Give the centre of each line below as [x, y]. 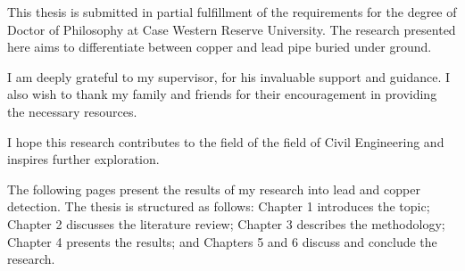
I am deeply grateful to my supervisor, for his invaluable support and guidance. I [228, 76]
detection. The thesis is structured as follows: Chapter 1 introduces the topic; [219, 206]
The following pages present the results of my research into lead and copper [214, 189]
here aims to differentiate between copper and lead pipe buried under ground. [220, 47]
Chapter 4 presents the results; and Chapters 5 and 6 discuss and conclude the [222, 241]
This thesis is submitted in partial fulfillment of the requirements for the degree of [232, 12]
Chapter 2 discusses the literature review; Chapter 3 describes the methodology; [226, 223]
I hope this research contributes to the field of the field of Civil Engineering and [226, 141]
